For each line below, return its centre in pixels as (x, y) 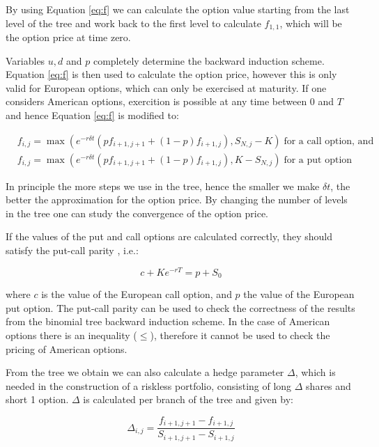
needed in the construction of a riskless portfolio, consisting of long (149, 385)
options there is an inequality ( (71, 335)
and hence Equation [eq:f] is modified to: (92, 115)
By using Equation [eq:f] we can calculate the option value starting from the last (178, 9)
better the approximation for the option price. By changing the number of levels (177, 199)
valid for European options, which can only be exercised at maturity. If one (166, 87)
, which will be (311, 23)
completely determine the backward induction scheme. (209, 60)
